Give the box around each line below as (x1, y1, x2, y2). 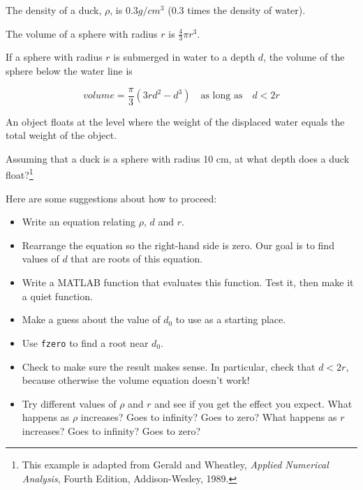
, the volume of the (263, 50, 345, 64)
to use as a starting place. (175, 312, 286, 327)
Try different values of (22, 396, 117, 410)
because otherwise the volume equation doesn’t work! (22, 373, 250, 387)
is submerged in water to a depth (113, 50, 255, 64)
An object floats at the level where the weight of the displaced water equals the (6, 114, 345, 128)
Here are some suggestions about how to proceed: (6, 191, 217, 205)
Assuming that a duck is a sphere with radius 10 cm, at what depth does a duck (6, 151, 350, 165)
